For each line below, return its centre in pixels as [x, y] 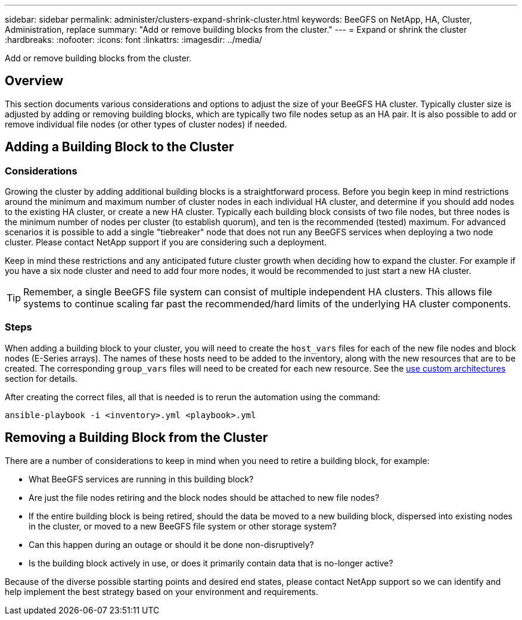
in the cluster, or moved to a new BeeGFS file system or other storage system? [183, 526]
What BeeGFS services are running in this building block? [141, 479]
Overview [34, 81]
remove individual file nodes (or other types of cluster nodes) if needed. [146, 124]
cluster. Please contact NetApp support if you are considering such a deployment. [166, 242]
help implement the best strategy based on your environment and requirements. [161, 591]
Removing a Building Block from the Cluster [136, 438]
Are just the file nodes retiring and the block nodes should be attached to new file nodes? [204, 497]
